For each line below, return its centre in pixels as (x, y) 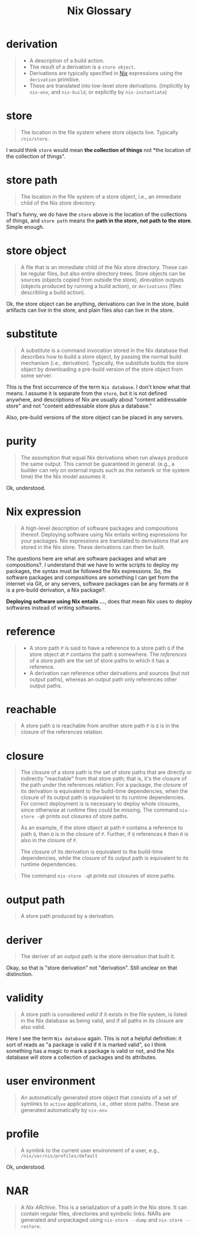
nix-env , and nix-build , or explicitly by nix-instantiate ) (98, 92)
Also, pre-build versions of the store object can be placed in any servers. (95, 417)
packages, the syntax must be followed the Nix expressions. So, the (89, 571)
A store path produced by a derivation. (68, 916)
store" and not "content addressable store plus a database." (79, 406)
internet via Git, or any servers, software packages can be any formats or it (98, 583)
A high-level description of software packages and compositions (99, 528)
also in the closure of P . (49, 840)
